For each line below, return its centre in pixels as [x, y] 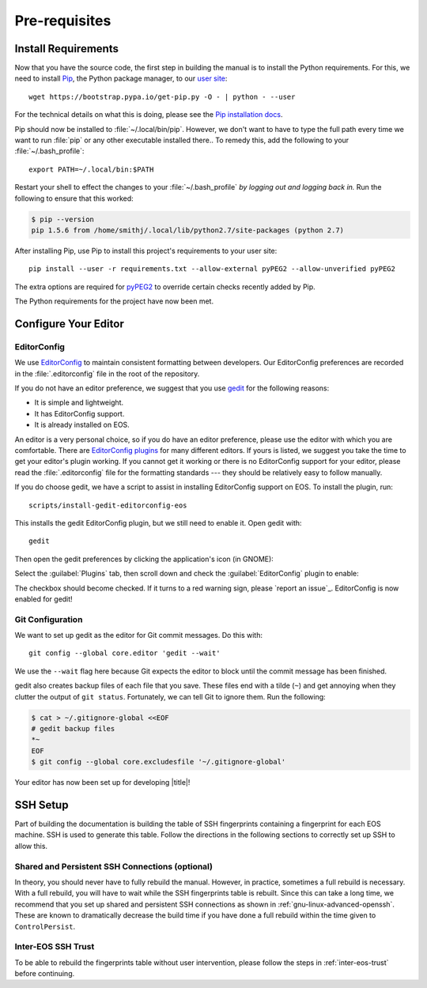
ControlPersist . [45, 926]
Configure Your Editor [69, 324]
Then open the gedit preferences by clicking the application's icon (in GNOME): [144, 559]
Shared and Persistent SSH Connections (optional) [114, 866]
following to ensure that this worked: [74, 198]
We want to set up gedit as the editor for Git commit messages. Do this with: [138, 635]
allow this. [31, 846]
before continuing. [45, 974]
